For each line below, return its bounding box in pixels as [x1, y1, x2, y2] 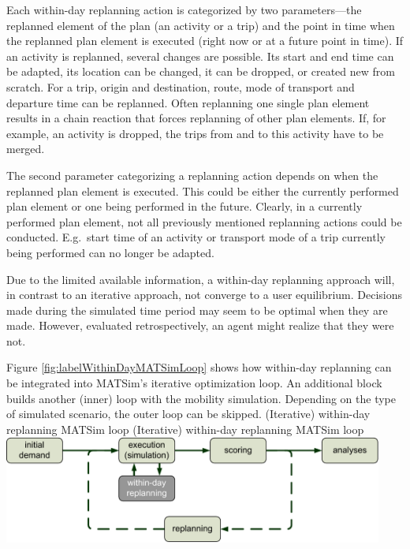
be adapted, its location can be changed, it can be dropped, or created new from [6, 63, 395, 80]
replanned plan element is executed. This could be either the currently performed [6, 182, 399, 199]
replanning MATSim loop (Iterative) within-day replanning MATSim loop [6, 420, 364, 437]
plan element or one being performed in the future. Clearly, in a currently [6, 198, 363, 215]
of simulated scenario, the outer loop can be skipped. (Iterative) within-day [6, 405, 371, 422]
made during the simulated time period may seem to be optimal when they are [6, 301, 388, 318]
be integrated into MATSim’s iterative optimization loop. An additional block [6, 375, 382, 391]
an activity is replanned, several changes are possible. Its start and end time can [6, 47, 394, 64]
